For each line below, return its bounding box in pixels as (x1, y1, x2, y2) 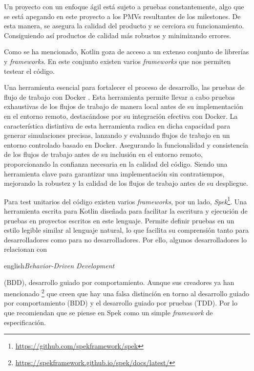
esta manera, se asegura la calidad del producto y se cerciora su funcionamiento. (4, 21, 244, 31)
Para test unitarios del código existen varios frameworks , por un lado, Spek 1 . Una (4, 195, 247, 206)
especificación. (4, 317, 46, 327)
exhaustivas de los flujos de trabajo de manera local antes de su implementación (4, 101, 243, 111)
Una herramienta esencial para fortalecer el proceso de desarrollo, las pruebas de (4, 82, 245, 92)
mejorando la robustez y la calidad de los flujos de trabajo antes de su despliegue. (4, 178, 248, 188)
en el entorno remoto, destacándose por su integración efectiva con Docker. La (4, 110, 238, 121)
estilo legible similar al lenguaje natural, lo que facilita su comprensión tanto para (4, 225, 249, 235)
